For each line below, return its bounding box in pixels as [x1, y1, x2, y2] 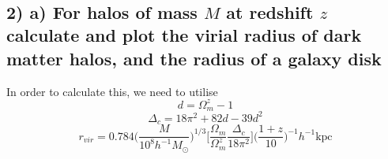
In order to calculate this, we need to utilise [6, 83, 218, 99]
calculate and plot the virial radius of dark [6, 23, 362, 47]
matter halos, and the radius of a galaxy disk [6, 46, 382, 70]
